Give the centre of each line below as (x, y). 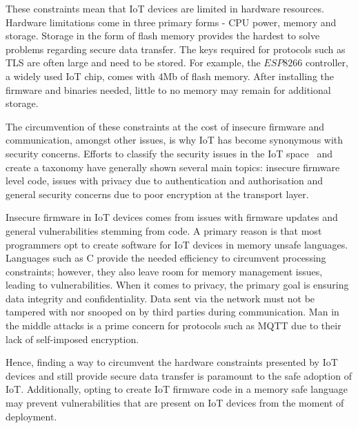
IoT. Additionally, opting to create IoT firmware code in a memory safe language (177, 389)
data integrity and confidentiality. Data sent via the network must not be (160, 298)
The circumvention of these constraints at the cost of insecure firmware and (165, 126)
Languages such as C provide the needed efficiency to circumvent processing (166, 258)
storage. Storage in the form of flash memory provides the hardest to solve (163, 36)
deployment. (31, 416)
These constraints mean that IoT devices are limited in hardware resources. (165, 8)
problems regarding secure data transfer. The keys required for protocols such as (176, 49)
